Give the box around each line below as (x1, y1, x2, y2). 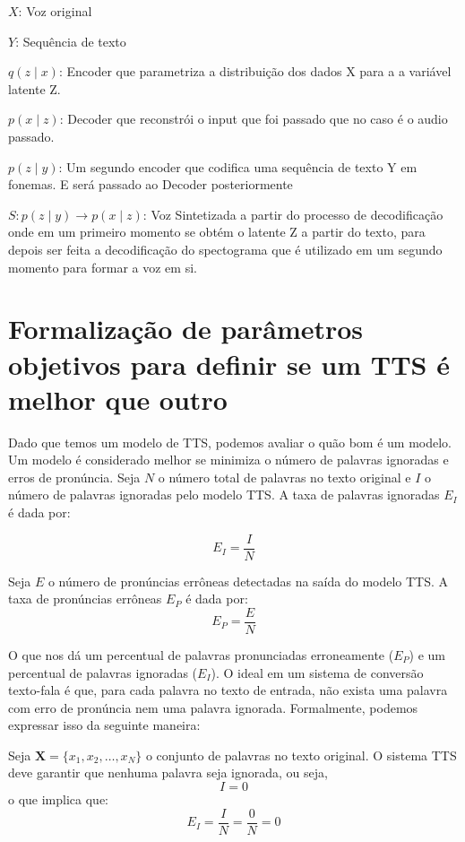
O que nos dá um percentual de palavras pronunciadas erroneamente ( (8, 645, 394, 664)
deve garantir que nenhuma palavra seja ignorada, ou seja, (8, 763, 328, 782)
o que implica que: (8, 790, 108, 809)
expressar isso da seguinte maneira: (8, 716, 201, 734)
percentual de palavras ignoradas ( (8, 663, 198, 681)
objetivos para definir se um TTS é (8, 345, 450, 382)
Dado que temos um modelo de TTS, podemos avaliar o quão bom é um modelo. (8, 432, 452, 451)
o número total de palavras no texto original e (158, 467, 411, 486)
